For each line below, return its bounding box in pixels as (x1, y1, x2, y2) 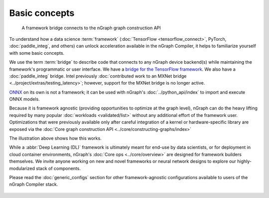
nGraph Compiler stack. (9, 182, 58, 188)
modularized (9, 165, 35, 171)
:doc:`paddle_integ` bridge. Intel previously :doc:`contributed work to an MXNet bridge (9, 73, 187, 79)
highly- (237, 158, 252, 164)
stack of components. (35, 165, 81, 171)
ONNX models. (9, 96, 40, 102)
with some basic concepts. (9, 50, 65, 56)
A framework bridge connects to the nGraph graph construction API (21, 25, 161, 31)
